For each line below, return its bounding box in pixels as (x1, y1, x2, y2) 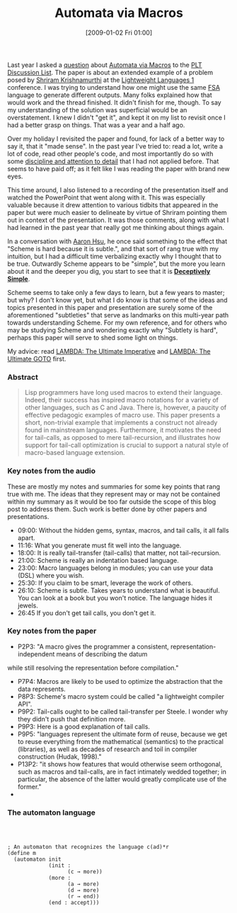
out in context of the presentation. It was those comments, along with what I (7, 216, 229, 224)
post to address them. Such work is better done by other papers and (7, 504, 207, 513)
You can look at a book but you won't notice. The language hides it (17, 593, 212, 602)
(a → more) (67, 880, 100, 888)
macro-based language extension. (24, 448, 125, 457)
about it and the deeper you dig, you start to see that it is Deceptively (7, 267, 211, 275)
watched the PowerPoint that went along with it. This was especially (7, 193, 206, 202)
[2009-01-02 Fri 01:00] (85, 28, 153, 37)
